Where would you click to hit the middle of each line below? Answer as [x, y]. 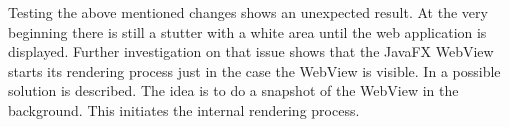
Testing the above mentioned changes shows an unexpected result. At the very [248, 12]
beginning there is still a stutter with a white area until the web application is [247, 31]
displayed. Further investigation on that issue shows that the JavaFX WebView [251, 51]
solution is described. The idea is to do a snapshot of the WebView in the [233, 90]
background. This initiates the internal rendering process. [184, 109]
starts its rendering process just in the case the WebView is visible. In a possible [254, 70]
